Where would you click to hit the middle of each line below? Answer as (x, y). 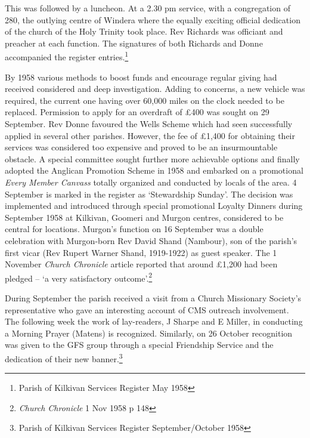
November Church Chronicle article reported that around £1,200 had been (141, 264)
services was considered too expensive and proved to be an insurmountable (141, 147)
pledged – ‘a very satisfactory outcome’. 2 (79, 277)
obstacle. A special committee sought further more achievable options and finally (152, 158)
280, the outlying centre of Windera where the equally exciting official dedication (153, 19)
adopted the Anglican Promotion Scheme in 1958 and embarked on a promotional (154, 170)
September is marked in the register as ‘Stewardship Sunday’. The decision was (149, 194)
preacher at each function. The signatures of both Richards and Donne (134, 43)
